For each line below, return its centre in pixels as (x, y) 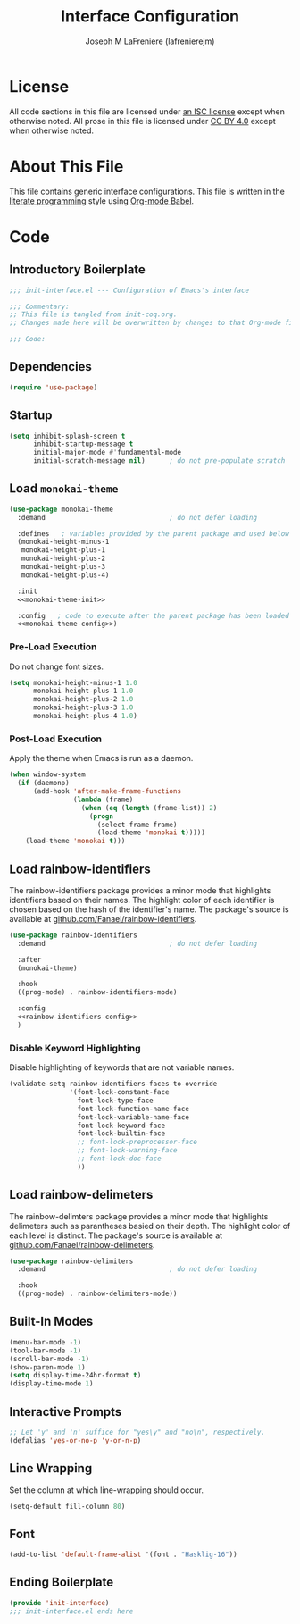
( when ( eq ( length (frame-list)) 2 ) (149, 808)
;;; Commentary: (39, 306)
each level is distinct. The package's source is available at (116, 1235)
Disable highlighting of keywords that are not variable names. (122, 1067)
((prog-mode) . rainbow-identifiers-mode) (97, 992)
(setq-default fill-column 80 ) (67, 1506)
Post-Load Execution (56, 739)
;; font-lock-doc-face (120, 1159)
